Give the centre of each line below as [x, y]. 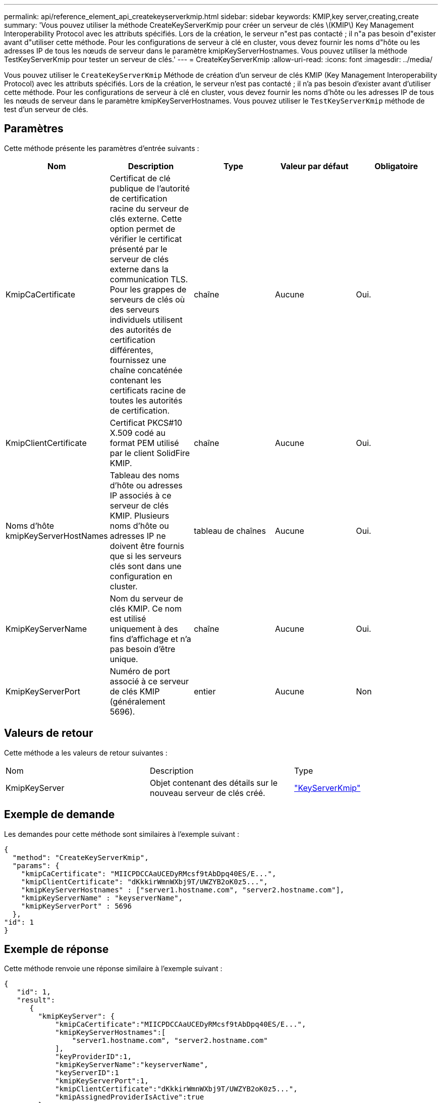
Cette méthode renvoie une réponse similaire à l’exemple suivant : [113, 969]
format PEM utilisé [144, 443]
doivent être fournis [147, 546]
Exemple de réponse [57, 949]
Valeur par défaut [314, 166]
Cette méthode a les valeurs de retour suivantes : [86, 753]
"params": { [36, 865]
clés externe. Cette [146, 218]
